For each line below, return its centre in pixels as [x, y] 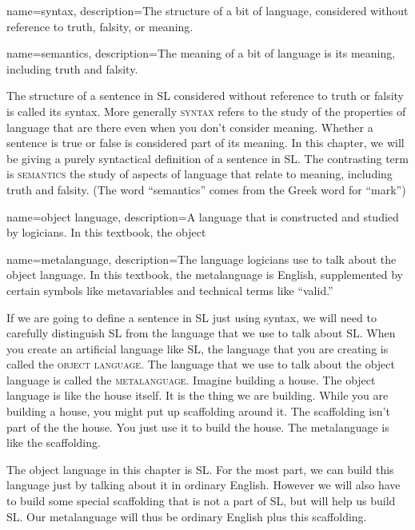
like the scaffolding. [54, 442]
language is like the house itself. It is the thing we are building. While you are [198, 395]
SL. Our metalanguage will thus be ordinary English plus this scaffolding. [187, 516]
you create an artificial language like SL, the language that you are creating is [198, 348]
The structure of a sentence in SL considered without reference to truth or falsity [205, 96]
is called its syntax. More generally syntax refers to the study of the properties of [206, 111]
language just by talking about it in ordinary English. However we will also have [204, 485]
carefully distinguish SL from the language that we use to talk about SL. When [201, 333]
